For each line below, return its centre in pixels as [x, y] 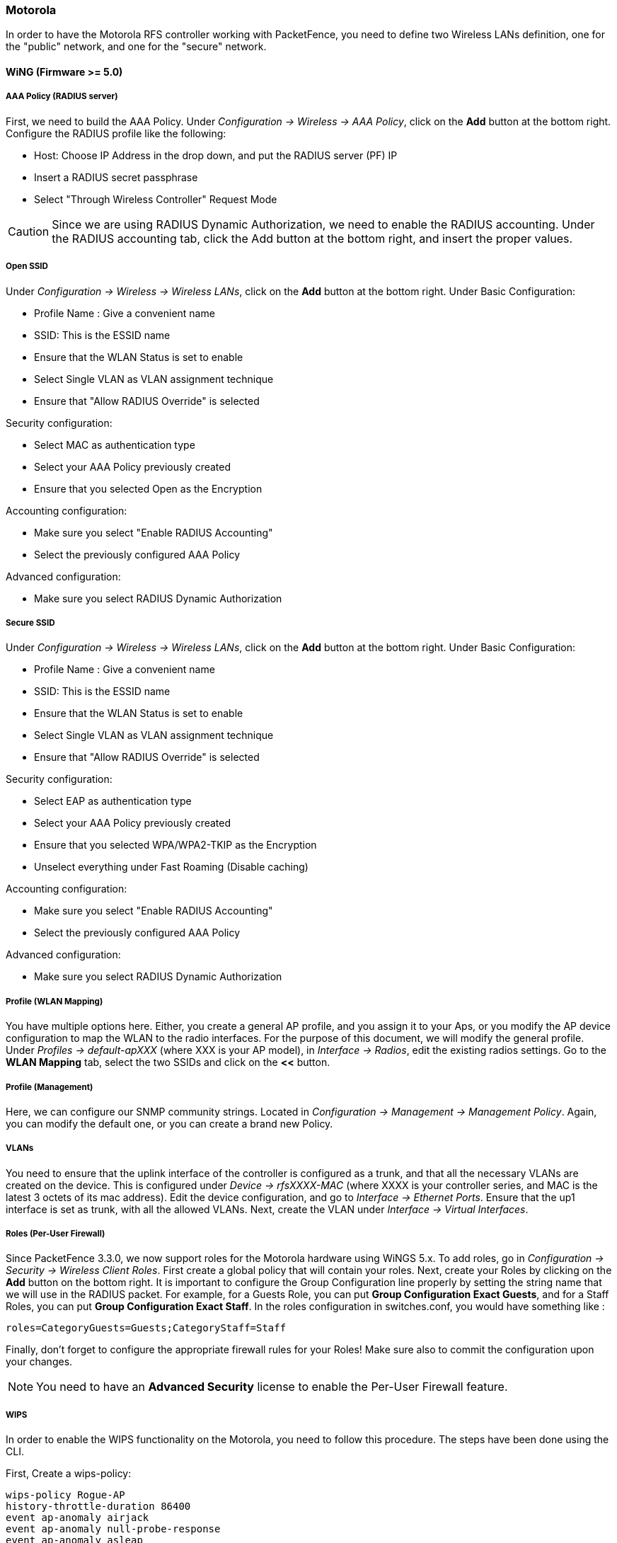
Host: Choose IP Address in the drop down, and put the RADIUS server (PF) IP [216, 155]
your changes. [39, 1362]
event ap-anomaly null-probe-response [113, 1529]
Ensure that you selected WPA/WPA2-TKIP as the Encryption [175, 845]
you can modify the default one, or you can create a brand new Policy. [169, 1123]
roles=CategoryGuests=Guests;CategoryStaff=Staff [146, 1328]
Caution [29, 231]
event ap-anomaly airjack [77, 1518]
